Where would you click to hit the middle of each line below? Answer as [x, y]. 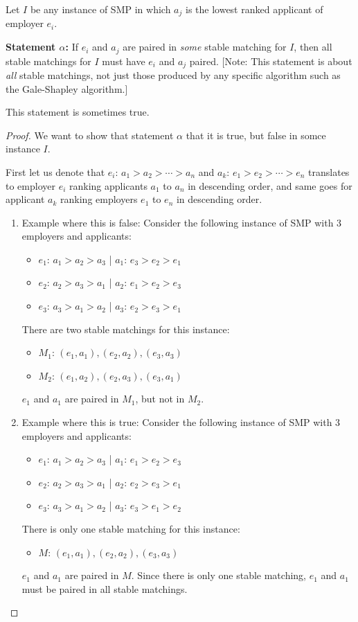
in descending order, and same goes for [270, 185]
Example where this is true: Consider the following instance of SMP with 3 [181, 422]
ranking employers [99, 199]
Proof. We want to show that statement [90, 135]
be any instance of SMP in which [100, 9]
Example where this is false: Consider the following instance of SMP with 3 [182, 222]
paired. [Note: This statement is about [271, 61]
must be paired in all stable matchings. [105, 588]
